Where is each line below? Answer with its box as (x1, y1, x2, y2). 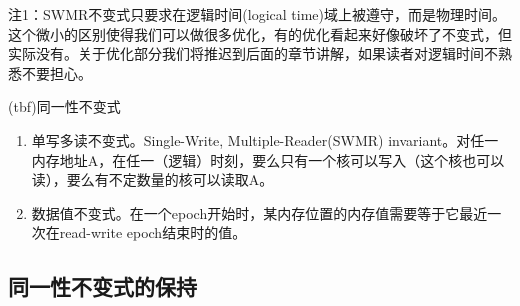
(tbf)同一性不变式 (8, 96, 121, 117)
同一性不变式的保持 (8, 271, 197, 302)
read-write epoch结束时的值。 (59, 222, 247, 243)
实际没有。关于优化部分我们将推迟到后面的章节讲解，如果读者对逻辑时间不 (8, 43, 498, 64)
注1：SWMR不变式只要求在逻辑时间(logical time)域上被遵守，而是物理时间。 (8, 4, 506, 24)
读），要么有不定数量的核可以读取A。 (31, 169, 274, 190)
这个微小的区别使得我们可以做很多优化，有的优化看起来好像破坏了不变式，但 (8, 23, 512, 44)
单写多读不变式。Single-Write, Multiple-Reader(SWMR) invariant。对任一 (31, 129, 499, 150)
